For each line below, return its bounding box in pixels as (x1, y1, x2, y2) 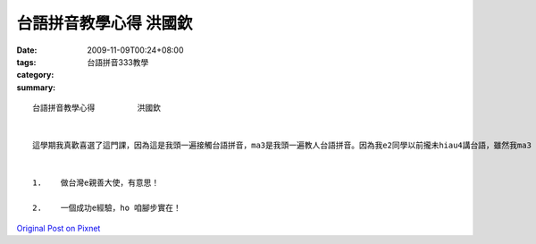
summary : (16, 81, 56, 93)
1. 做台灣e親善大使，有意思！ (32, 178, 160, 188)
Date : (16, 45, 38, 55)
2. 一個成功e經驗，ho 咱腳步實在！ (32, 203, 182, 214)
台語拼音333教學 (87, 56, 149, 67)
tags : (16, 56, 37, 67)
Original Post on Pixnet (16, 223, 101, 233)
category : (16, 70, 54, 80)
